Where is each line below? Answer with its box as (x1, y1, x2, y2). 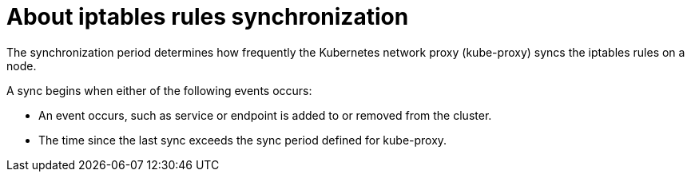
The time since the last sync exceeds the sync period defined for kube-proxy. (38, 133, 447, 147)
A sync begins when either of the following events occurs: (6, 83, 312, 97)
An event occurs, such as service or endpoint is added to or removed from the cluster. (38, 108, 492, 122)
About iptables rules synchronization (6, 3, 409, 30)
